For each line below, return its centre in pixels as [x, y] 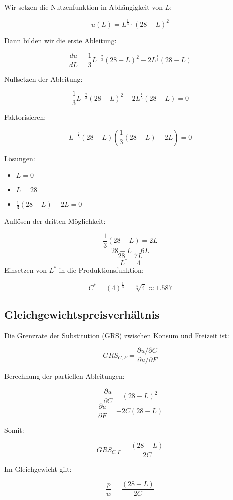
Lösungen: [20, 158]
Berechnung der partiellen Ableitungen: [64, 376]
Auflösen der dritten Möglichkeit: [55, 221]
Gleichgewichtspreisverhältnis [82, 314]
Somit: [14, 430]
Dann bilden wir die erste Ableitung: [60, 40]
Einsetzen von [26, 270]
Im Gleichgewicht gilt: [38, 469]
